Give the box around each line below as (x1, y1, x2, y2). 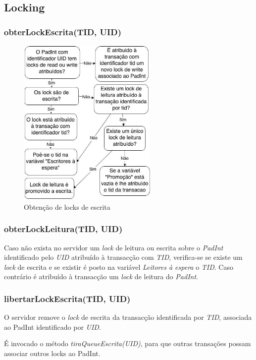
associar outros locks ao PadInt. (4, 348, 101, 358)
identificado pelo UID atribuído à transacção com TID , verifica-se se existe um (4, 252, 243, 262)
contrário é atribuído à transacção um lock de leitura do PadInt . (4, 271, 198, 282)
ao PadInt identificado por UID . (4, 321, 101, 332)
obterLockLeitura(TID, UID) (4, 223, 123, 235)
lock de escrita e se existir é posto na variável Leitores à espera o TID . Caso (4, 261, 233, 272)
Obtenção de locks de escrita (24, 201, 110, 212)
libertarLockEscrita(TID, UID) (4, 292, 131, 304)
